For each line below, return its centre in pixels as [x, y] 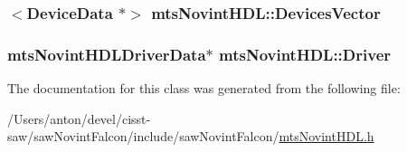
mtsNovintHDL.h [327, 136]
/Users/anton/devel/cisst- [79, 118]
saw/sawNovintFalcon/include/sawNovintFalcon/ [143, 136]
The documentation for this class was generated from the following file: [204, 88]
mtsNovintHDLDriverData [107, 54]
